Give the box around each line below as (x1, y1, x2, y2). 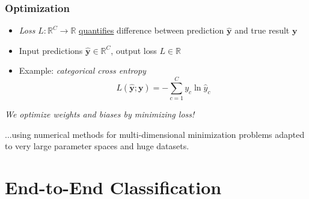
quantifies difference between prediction (79, 24, 224, 37)
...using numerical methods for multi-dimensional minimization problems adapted (5, 128, 305, 140)
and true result (234, 24, 290, 37)
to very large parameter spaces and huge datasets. (5, 140, 189, 152)
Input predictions (19, 44, 83, 56)
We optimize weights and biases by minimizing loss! (5, 108, 195, 120)
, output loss (111, 44, 157, 56)
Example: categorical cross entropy (19, 64, 146, 77)
